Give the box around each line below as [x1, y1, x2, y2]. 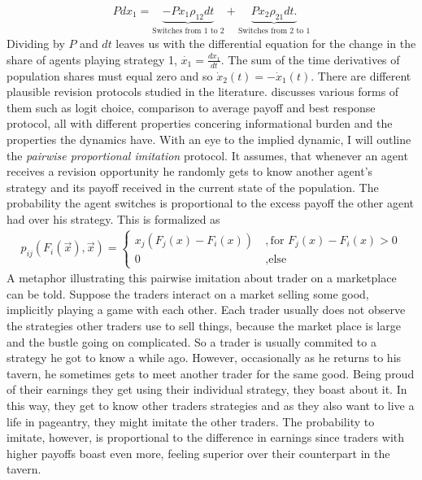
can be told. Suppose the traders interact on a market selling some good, [7, 285, 369, 302]
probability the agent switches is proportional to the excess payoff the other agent [7, 194, 415, 212]
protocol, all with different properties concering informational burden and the [7, 115, 393, 132]
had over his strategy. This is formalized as [7, 211, 220, 228]
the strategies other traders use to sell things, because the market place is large [7, 317, 401, 334]
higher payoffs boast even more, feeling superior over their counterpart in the [7, 444, 390, 461]
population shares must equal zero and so [7, 67, 213, 84]
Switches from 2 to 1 [237, 26, 311, 35]
